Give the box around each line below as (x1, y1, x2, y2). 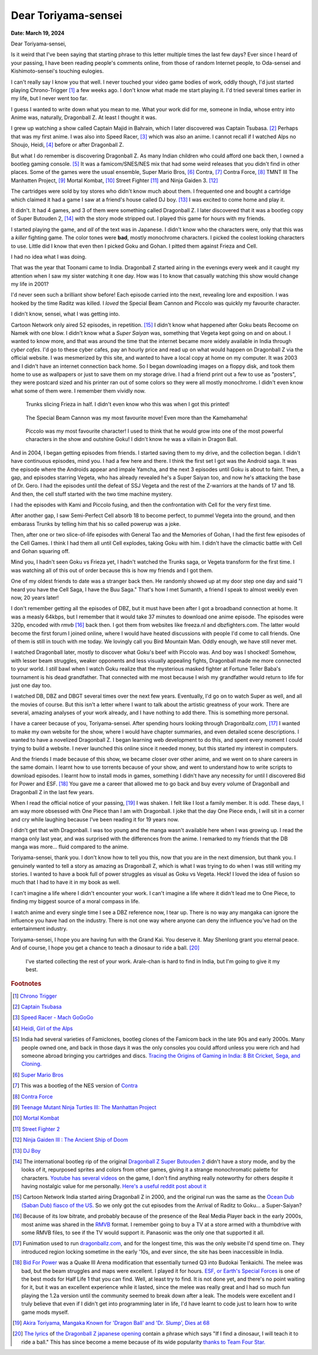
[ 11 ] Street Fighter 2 (12, 1125, 60, 1132)
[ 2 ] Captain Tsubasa (12, 1003, 62, 1011)
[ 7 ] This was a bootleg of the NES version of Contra (12, 1082, 138, 1089)
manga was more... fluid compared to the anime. (11, 843, 129, 850)
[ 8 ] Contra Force (12, 1093, 53, 1100)
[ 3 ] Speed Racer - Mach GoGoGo (12, 1014, 94, 1021)
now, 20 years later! (11, 594, 59, 601)
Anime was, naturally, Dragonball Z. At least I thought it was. (11, 114, 157, 121)
